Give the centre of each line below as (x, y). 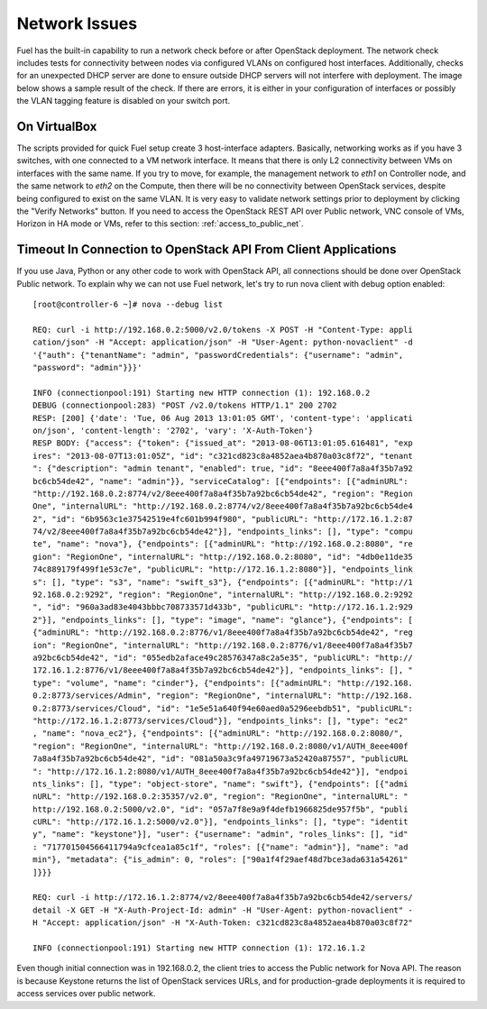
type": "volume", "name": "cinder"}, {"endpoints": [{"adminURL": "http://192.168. (223, 683)
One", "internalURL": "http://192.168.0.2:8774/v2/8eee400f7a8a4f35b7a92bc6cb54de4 (223, 506)
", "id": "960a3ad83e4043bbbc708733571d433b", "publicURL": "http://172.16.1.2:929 (223, 607)
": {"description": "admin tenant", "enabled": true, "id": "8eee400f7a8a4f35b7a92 (223, 468)
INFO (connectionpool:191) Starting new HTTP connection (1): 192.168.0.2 (202, 393)
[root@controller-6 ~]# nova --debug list (128, 305)
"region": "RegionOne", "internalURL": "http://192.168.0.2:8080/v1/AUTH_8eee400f (221, 746)
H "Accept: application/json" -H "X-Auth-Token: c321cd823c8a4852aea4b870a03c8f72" (223, 923)
